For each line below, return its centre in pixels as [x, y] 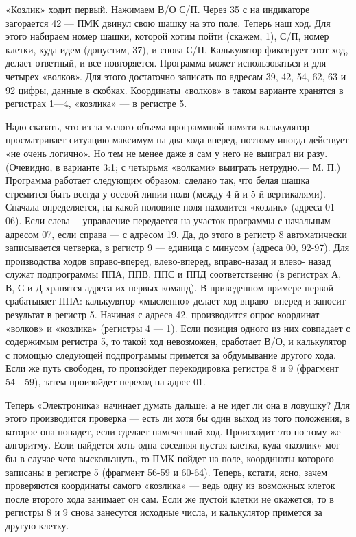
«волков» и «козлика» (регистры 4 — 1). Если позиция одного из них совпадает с [178, 327]
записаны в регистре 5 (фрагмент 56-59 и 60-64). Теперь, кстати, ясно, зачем [167, 472]
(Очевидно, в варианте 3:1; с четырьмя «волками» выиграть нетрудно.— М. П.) [173, 166]
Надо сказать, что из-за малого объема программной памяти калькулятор [158, 126]
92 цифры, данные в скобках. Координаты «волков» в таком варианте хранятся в [175, 89]
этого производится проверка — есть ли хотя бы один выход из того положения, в [178, 418]
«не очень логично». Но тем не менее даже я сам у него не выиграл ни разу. [167, 153]
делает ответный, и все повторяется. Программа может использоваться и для [166, 63]
